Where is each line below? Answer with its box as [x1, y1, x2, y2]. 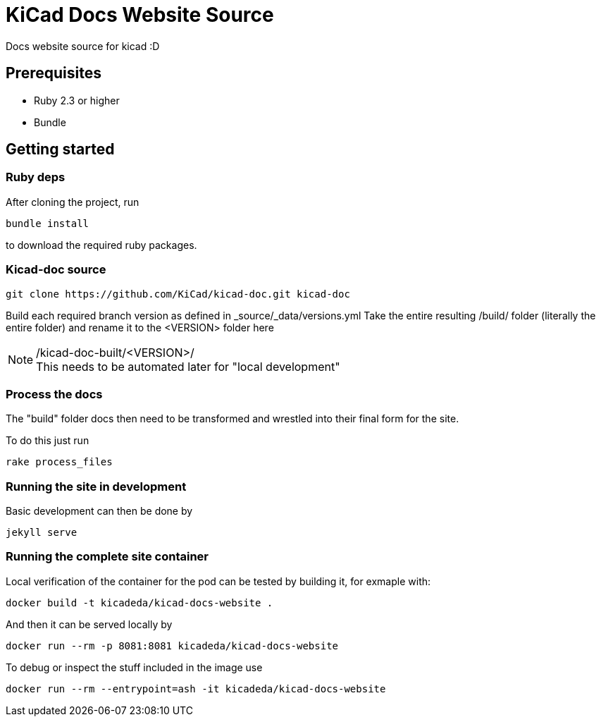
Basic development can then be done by [6, 505, 193, 518]
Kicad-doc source [6, 262, 106, 277]
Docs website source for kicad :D [6, 39, 160, 52]
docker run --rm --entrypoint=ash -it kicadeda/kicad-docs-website [6, 683, 386, 695]
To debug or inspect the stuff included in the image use [6, 661, 263, 673]
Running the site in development [6, 479, 187, 494]
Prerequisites [6, 64, 101, 82]
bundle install [6, 217, 89, 229]
